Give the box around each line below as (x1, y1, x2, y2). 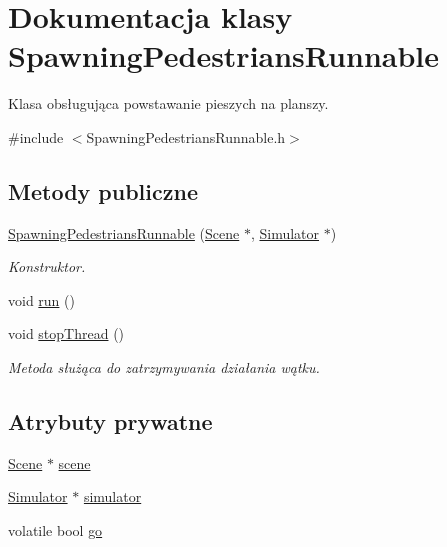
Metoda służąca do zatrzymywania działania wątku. (8, 357, 320, 378)
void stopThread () (8, 323, 125, 344)
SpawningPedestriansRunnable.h (86, 126, 286, 147)
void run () (8, 289, 75, 310)
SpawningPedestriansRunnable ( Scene (8, 222, 240, 243)
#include (8, 126, 64, 147)
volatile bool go (8, 520, 103, 541)
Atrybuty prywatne (8, 406, 213, 437)
